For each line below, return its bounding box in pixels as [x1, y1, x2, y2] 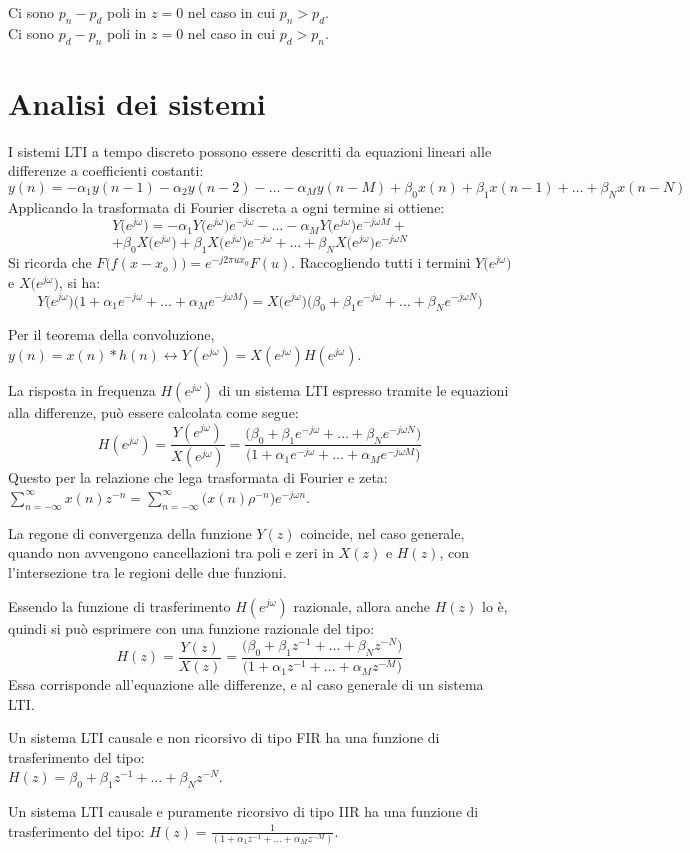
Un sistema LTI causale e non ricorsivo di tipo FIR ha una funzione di [8, 727, 440, 748]
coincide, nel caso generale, [300, 522, 465, 543]
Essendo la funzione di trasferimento [8, 595, 231, 616]
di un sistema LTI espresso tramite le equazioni [218, 379, 509, 400]
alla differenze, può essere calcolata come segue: [8, 401, 299, 422]
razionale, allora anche [293, 595, 431, 616]
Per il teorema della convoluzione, [8, 324, 215, 345]
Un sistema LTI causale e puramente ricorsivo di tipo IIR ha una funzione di [8, 801, 479, 822]
